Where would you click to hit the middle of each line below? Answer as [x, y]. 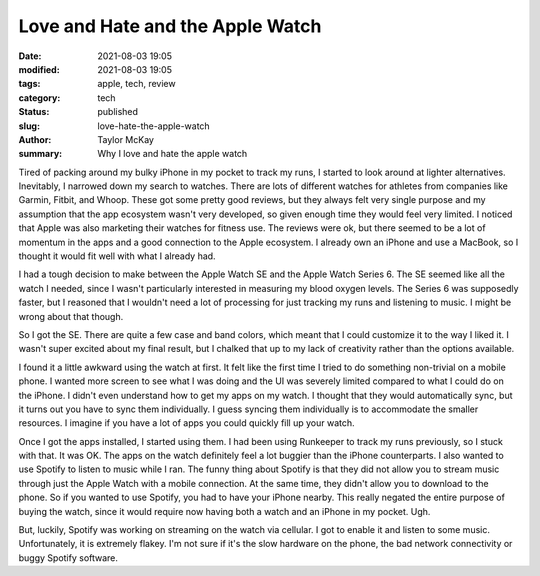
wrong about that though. [71, 316]
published [118, 112]
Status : [34, 112]
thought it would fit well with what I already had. [117, 256]
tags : [29, 84]
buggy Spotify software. [68, 557]
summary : [40, 154]
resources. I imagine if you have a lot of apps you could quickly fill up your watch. [186, 423]
